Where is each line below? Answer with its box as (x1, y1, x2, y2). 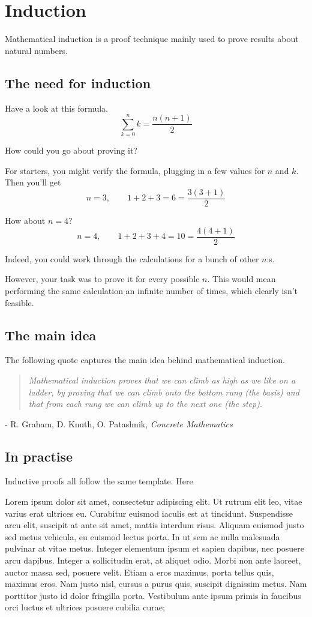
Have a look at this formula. (5, 101, 109, 114)
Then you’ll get (5, 176, 61, 188)
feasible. (5, 296, 34, 308)
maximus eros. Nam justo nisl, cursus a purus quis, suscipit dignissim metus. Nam (5, 577, 307, 590)
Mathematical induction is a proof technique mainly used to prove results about (5, 32, 299, 45)
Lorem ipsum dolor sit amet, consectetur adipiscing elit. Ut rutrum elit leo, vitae (5, 495, 302, 508)
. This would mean (207, 272, 276, 285)
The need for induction (5, 73, 151, 92)
